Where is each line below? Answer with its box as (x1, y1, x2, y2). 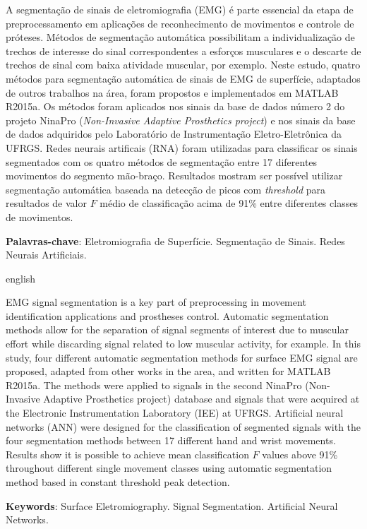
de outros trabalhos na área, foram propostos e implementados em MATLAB (6, 85, 339, 100)
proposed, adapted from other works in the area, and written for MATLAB (6, 364, 331, 379)
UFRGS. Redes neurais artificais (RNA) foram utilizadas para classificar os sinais (6, 140, 358, 155)
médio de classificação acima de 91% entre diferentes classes (100, 196, 358, 210)
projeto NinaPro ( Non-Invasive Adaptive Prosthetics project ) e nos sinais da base (6, 112, 356, 127)
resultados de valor (6, 196, 87, 210)
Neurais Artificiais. (6, 247, 87, 262)
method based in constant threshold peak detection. (6, 475, 230, 489)
